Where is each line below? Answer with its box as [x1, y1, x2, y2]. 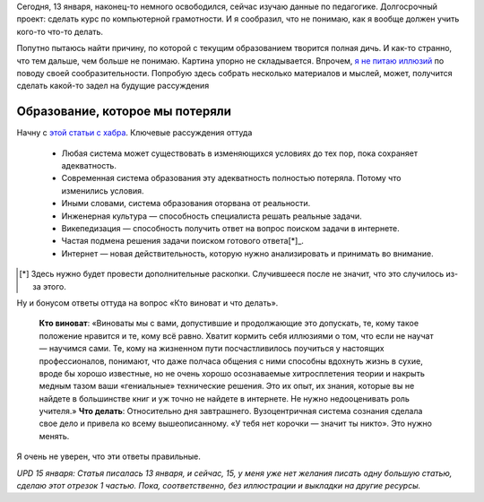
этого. [43, 281, 66, 291]
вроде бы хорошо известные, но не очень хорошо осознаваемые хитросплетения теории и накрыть [39, 368, 425, 378]
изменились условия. [61, 185, 144, 196]
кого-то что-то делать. [16, 26, 103, 37]
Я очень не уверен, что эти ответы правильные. [16, 451, 202, 462]
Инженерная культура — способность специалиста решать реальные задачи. [61, 211, 362, 221]
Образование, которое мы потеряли [16, 104, 232, 119]
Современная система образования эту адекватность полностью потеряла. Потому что [61, 173, 402, 184]
